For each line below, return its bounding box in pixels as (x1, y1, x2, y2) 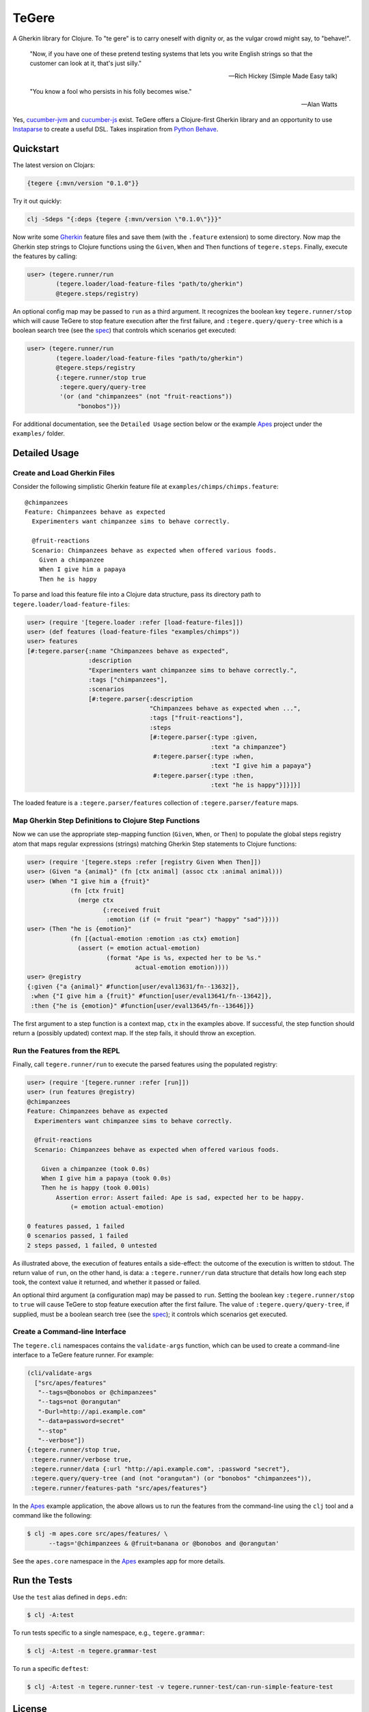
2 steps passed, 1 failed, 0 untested (27, 1242, 157, 1249)
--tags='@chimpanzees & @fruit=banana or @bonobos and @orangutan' (49, 1539, 279, 1547)
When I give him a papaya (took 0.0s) (41, 1174, 172, 1182)
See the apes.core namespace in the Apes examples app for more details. (12, 1557, 225, 1565)
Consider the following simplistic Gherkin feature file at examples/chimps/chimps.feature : (12, 483, 279, 491)
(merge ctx (77, 896, 114, 904)
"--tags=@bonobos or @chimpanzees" (38, 1388, 157, 1396)
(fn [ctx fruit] (70, 887, 125, 894)
